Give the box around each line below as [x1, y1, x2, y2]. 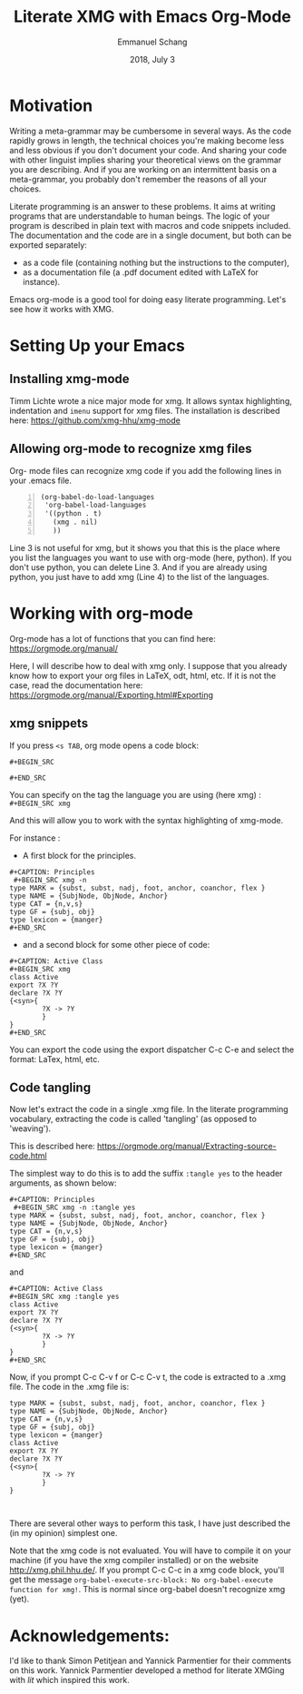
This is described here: [9, 1141, 95, 1152]
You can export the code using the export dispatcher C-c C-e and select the [9, 1044, 295, 1055]
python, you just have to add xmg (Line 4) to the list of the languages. [9, 571, 269, 582]
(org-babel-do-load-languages [40, 492, 155, 501]
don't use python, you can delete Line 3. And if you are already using [9, 561, 268, 573]
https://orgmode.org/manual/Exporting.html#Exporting [9, 689, 214, 700]
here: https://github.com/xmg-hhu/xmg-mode [9, 415, 181, 426]
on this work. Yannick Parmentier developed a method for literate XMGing [9, 1665, 285, 1676]
